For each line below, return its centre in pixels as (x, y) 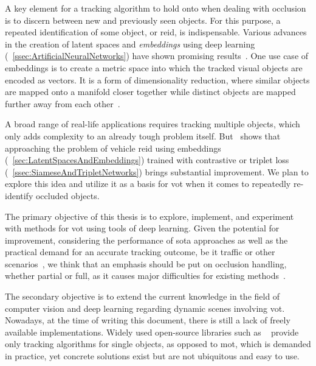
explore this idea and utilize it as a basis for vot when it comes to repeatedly (148, 184)
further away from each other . (63, 103)
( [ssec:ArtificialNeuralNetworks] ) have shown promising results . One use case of (157, 56)
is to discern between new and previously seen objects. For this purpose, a (143, 20)
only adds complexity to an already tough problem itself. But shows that (143, 135)
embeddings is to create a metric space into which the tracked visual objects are (154, 67)
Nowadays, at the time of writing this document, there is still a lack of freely (148, 320)
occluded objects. (67, 195)
